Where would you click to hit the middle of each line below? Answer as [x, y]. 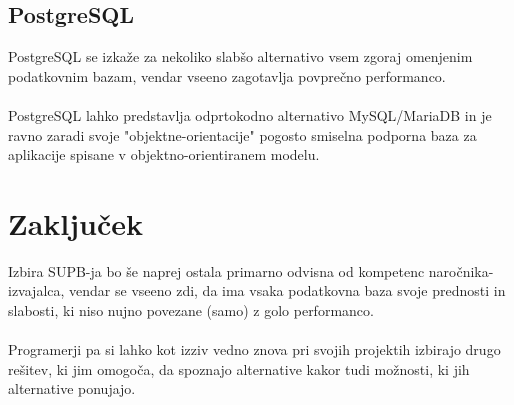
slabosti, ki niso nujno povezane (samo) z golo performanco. [191, 310]
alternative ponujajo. [72, 388]
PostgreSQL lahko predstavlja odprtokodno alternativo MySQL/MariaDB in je [250, 114]
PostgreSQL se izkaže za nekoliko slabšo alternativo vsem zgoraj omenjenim [240, 56]
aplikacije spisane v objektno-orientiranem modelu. [164, 154]
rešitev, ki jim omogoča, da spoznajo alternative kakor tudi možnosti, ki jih [239, 368]
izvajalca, [36, 290]
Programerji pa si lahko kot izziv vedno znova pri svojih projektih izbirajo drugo [254, 349]
